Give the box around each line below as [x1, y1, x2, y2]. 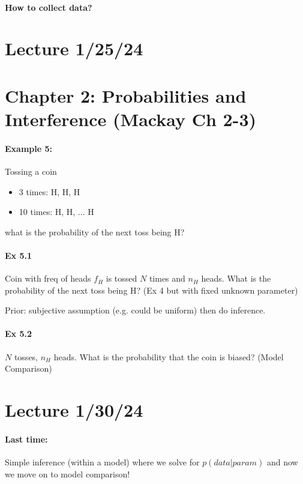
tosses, [14, 350, 38, 363]
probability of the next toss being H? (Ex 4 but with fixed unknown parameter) [5, 283, 298, 296]
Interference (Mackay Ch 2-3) [5, 106, 256, 131]
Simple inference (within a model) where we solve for [5, 456, 200, 468]
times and [149, 272, 185, 285]
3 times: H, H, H [19, 185, 80, 198]
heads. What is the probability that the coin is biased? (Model [53, 350, 284, 363]
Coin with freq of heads [5, 272, 91, 285]
